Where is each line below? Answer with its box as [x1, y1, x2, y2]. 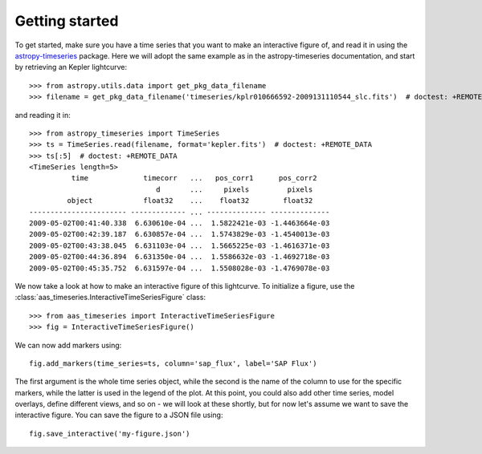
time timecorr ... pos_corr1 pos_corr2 [71, 173, 317, 183]
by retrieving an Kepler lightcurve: [14, 63, 128, 72]
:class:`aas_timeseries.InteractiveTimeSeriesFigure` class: [14, 293, 206, 302]
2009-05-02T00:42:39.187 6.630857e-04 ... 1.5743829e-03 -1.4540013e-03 [29, 229, 330, 239]
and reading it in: [14, 110, 71, 120]
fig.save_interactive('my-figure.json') [29, 429, 190, 438]
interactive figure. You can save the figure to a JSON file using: [14, 410, 223, 420]
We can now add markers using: [14, 340, 122, 350]
